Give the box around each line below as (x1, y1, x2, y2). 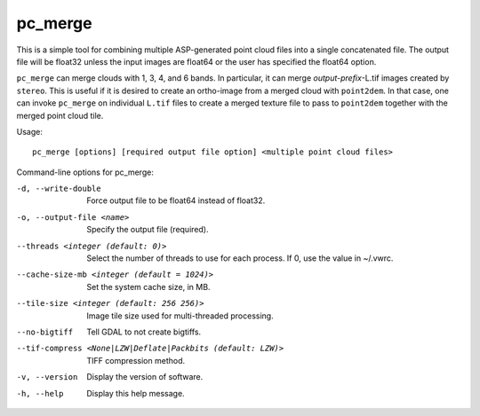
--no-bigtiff (16, 326, 74, 337)
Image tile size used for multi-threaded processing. (86, 310, 275, 321)
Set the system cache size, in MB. (86, 281, 211, 292)
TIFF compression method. (86, 355, 186, 365)
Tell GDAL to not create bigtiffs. (86, 326, 202, 337)
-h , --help (16, 389, 64, 398)
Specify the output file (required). (86, 224, 209, 235)
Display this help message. (86, 388, 186, 398)
